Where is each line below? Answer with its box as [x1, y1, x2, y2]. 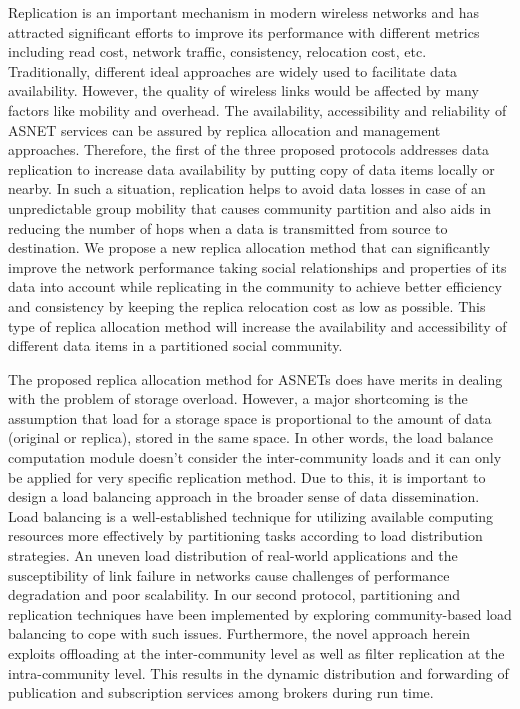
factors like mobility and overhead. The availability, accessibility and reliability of [8, 99, 507, 120]
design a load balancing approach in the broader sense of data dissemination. [8, 486, 480, 507]
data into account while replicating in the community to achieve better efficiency [8, 276, 502, 297]
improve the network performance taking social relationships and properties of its [8, 256, 507, 277]
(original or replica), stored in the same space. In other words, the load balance [8, 427, 494, 448]
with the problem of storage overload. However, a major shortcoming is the [8, 388, 468, 409]
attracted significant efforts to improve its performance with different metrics [8, 21, 480, 42]
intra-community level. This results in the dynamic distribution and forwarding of [8, 662, 509, 683]
